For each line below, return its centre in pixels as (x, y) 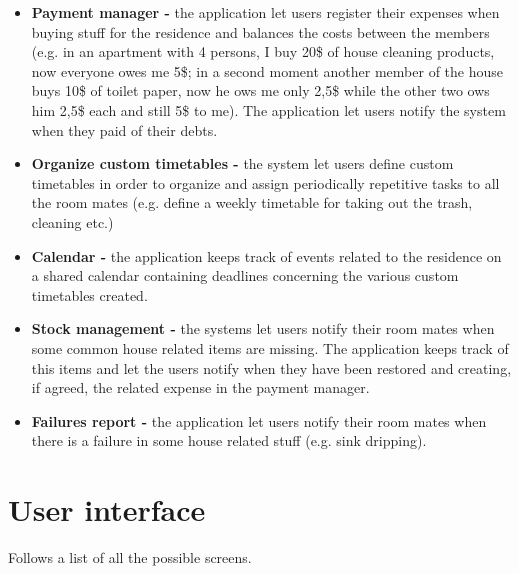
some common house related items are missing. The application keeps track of (270, 347)
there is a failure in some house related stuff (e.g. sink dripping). (229, 440)
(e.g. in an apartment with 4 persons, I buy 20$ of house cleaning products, (263, 51)
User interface (107, 509)
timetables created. (89, 294)
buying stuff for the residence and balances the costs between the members (260, 31)
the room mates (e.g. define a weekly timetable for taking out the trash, (252, 202)
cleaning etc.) (72, 221)
